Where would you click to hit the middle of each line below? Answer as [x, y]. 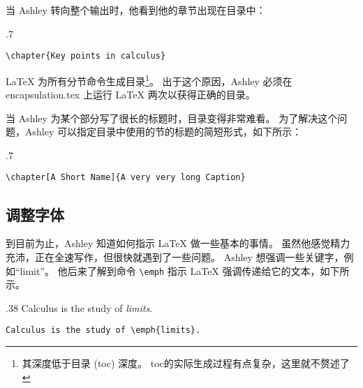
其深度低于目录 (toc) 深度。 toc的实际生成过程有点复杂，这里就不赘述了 [186, 363]
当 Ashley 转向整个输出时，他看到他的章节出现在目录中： [136, 10]
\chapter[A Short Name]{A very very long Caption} [126, 178]
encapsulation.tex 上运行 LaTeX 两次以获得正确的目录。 [131, 95]
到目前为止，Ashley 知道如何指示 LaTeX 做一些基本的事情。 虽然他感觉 [168, 243]
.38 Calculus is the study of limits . [79, 307]
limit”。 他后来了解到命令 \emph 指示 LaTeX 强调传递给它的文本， [170, 270]
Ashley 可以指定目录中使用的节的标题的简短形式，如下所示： [163, 132]
